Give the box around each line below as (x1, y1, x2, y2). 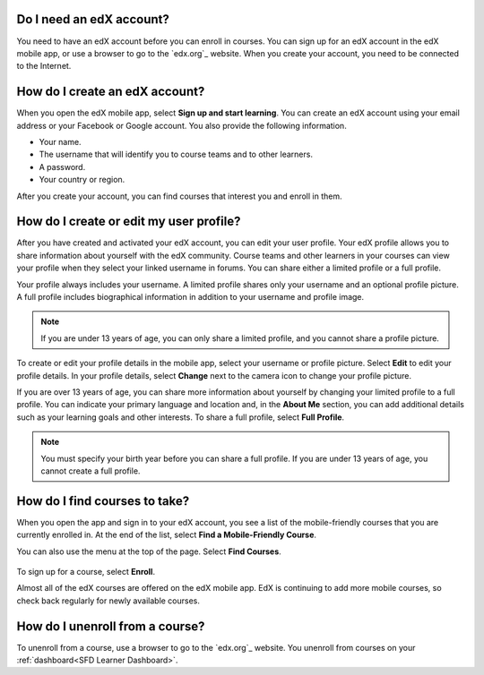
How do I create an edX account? (16, 84, 205, 99)
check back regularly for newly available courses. (16, 595, 201, 606)
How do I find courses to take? (16, 493, 190, 508)
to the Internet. (16, 61, 72, 72)
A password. (39, 161, 86, 172)
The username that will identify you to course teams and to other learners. (39, 149, 314, 160)
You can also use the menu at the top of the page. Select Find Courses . (16, 546, 281, 557)
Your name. (39, 136, 82, 147)
